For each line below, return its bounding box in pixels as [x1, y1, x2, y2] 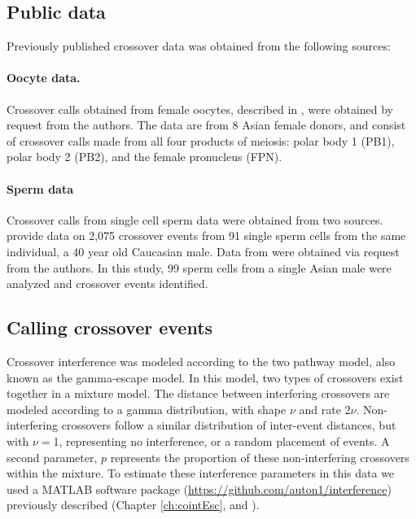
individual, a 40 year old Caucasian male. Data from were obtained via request [7, 242, 400, 259]
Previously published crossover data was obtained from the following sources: [7, 37, 391, 55]
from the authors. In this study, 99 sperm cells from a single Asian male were [7, 259, 392, 276]
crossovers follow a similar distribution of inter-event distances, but [61, 417, 396, 434]
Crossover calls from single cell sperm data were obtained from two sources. [7, 211, 383, 228]
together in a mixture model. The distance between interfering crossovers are [7, 385, 390, 402]
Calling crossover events [7, 315, 213, 340]
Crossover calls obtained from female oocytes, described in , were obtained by [7, 100, 394, 117]
